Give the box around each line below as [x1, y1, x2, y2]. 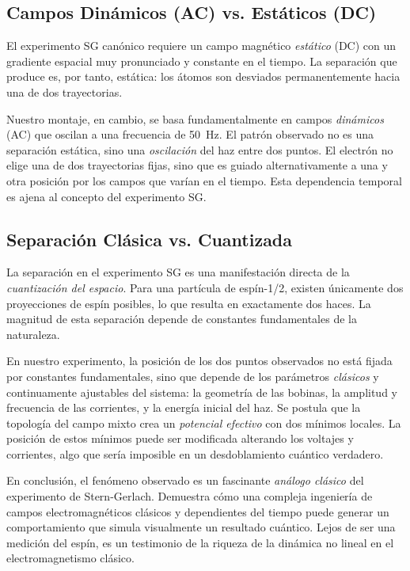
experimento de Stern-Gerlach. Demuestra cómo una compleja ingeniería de [6, 488, 373, 504]
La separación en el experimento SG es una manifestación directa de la [6, 264, 350, 280]
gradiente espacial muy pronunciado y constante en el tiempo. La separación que [6, 52, 397, 69]
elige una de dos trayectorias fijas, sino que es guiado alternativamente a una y [6, 157, 388, 173]
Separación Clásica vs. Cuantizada [6, 226, 293, 251]
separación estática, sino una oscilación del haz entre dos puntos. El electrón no [6, 141, 393, 158]
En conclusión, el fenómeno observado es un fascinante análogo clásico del [6, 472, 364, 489]
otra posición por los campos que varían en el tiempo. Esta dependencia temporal [6, 172, 402, 188]
